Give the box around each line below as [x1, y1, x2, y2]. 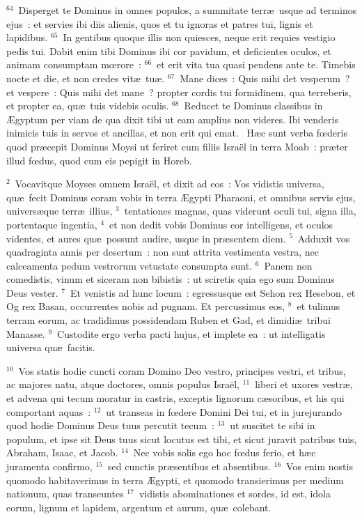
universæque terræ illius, [6, 203, 113, 218]
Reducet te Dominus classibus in [184, 98, 323, 113]
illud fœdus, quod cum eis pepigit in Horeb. [6, 153, 192, 167]
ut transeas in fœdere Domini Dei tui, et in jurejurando [106, 404, 342, 419]
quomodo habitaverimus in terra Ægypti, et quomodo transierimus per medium [6, 472, 344, 487]
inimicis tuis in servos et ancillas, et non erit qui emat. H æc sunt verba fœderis [6, 125, 347, 140]
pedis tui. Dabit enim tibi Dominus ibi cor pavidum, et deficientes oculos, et [6, 43, 331, 58]
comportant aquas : [6, 404, 91, 419]
